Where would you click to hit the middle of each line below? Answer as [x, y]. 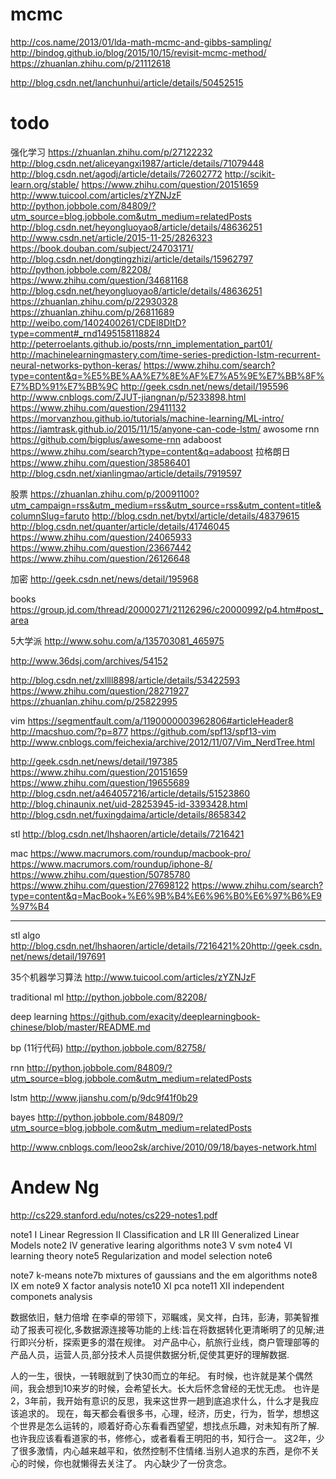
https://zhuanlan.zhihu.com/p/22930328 [94, 301]
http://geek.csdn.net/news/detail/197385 [94, 761]
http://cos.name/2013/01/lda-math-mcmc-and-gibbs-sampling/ [141, 42]
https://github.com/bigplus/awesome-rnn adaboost [116, 439]
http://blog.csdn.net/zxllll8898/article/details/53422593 [125, 680]
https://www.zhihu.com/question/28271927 [100, 690]
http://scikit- [250, 174]
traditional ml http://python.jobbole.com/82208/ [109, 997]
